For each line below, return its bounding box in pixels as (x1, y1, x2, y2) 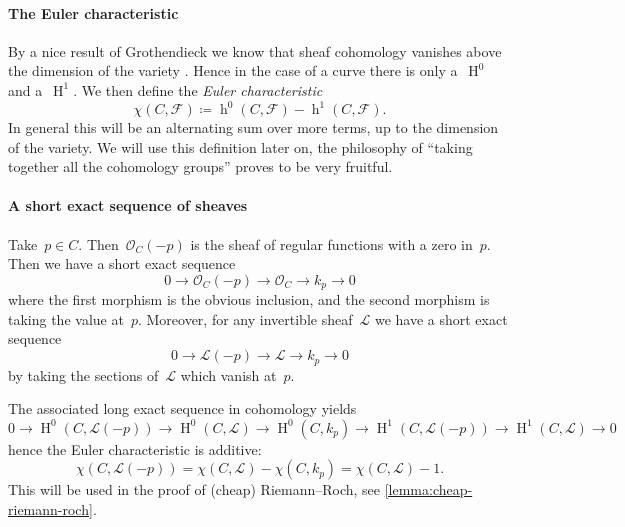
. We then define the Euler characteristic (73, 79, 323, 100)
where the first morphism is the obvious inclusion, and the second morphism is (8, 289, 490, 310)
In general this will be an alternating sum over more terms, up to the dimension (8, 117, 499, 138)
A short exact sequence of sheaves (8, 195, 248, 216)
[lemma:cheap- (384, 479, 473, 500)
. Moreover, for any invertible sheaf (137, 308, 353, 329)
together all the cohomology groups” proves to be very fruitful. (8, 156, 393, 177)
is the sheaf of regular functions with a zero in (190, 233, 473, 254)
